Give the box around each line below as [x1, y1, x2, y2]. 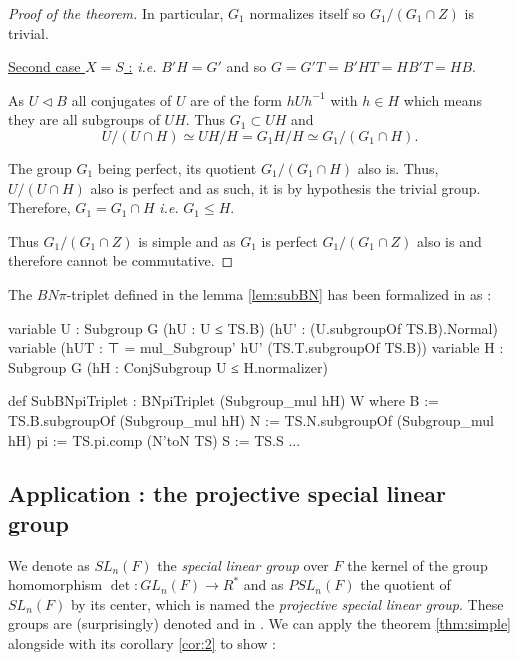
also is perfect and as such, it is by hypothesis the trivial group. [90, 177, 481, 198]
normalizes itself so [249, 3, 366, 23]
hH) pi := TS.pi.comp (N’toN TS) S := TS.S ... [8, 429, 301, 450]
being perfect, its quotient [97, 157, 257, 178]
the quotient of [360, 574, 451, 595]
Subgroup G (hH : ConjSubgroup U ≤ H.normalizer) [8, 356, 328, 377]
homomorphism [8, 574, 103, 595]
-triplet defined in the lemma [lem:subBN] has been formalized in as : [66, 283, 492, 304]
